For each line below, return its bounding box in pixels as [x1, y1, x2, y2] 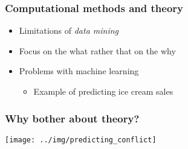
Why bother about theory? [5, 110, 140, 125]
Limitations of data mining [19, 24, 119, 37]
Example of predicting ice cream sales [33, 85, 173, 97]
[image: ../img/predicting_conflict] [5, 135, 157, 144]
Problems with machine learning [19, 65, 139, 77]
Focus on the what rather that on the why [19, 44, 176, 57]
